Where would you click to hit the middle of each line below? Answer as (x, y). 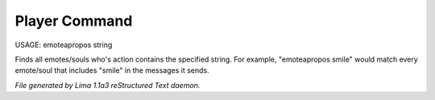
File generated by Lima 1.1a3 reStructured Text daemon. (108, 85)
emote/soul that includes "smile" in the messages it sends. (112, 70)
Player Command (74, 21)
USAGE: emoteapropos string (64, 45)
